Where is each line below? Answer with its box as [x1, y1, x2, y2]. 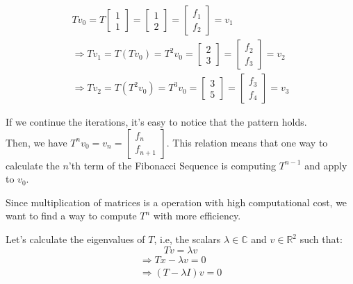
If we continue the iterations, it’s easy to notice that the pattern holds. [6, 115, 307, 129]
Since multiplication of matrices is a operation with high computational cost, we [6, 194, 347, 209]
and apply [304, 158, 347, 172]
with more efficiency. [153, 208, 241, 223]
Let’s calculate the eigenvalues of [6, 232, 145, 247]
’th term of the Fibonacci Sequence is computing [68, 158, 277, 172]
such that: [299, 232, 343, 247]
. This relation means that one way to [166, 135, 328, 149]
